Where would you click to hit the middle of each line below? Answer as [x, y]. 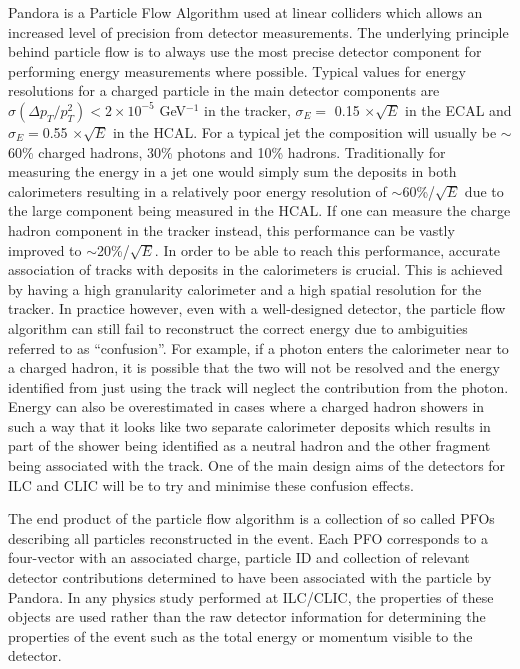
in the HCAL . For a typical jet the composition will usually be [304, 131]
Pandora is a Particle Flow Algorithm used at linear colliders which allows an [245, 12]
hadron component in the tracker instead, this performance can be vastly [231, 229]
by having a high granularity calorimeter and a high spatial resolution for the [245, 288]
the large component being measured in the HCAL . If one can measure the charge [259, 210]
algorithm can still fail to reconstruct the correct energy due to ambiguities [238, 327]
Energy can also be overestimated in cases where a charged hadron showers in [246, 406]
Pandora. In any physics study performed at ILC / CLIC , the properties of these [251, 596]
